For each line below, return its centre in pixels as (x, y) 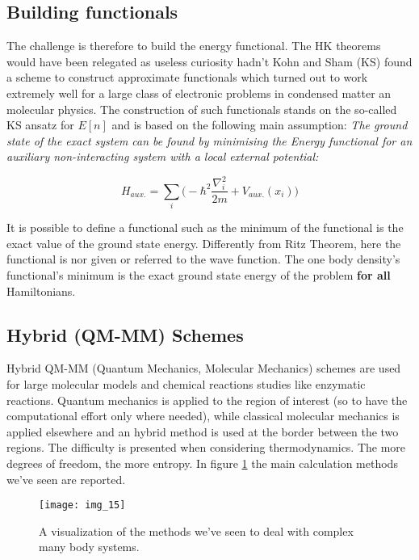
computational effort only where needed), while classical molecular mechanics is (203, 416)
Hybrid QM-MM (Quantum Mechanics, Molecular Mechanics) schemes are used (204, 368)
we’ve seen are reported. (66, 479)
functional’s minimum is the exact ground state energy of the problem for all (199, 275)
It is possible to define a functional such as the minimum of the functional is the (205, 227)
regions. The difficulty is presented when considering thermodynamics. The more (206, 447)
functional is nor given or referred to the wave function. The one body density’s (203, 259)
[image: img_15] (82, 505)
